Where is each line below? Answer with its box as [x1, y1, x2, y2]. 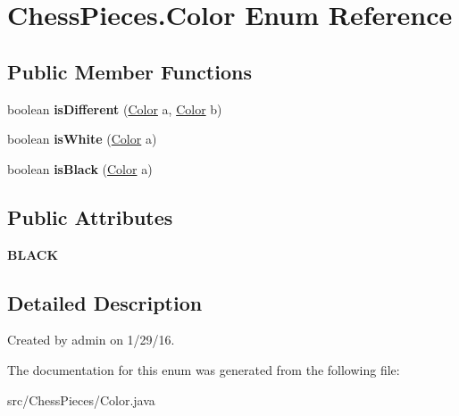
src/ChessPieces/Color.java [7, 390, 155, 409]
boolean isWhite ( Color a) [7, 129, 157, 148]
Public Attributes [7, 203, 173, 230]
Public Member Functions [7, 57, 252, 85]
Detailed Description [7, 288, 203, 316]
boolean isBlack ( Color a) [7, 159, 153, 178]
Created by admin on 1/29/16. [7, 330, 175, 349]
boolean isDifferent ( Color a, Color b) [7, 99, 222, 118]
